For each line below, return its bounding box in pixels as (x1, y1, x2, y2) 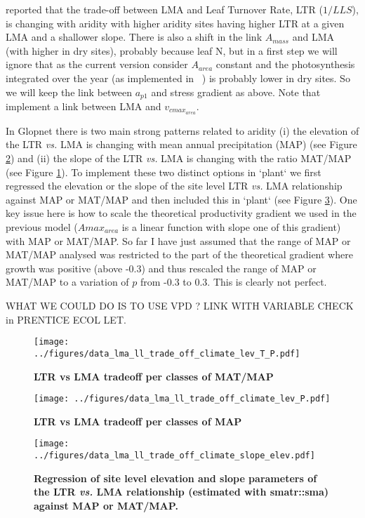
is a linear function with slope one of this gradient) (121, 220, 341, 234)
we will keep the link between (6, 84, 133, 99)
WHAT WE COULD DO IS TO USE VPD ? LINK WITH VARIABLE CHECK (6, 298, 354, 312)
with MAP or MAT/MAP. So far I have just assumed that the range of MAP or (6, 233, 351, 248)
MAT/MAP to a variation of (6, 274, 129, 289)
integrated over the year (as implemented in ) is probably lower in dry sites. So (6, 70, 350, 85)
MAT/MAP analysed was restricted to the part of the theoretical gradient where (6, 247, 353, 262)
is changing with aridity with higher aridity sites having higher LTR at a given (6, 15, 345, 30)
